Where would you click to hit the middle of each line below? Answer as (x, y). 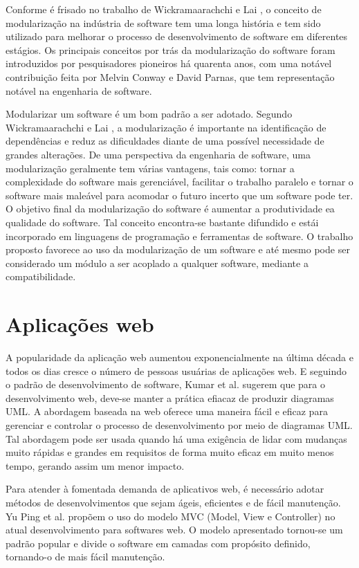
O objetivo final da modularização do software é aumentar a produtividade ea (170, 209)
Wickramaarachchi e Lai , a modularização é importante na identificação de (166, 127)
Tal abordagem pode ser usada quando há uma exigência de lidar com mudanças (176, 438)
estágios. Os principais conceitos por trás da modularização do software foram (171, 49)
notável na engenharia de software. (79, 90)
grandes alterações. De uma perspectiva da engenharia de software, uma (158, 154)
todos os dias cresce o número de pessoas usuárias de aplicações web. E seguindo (176, 370)
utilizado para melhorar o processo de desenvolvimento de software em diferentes (177, 36)
